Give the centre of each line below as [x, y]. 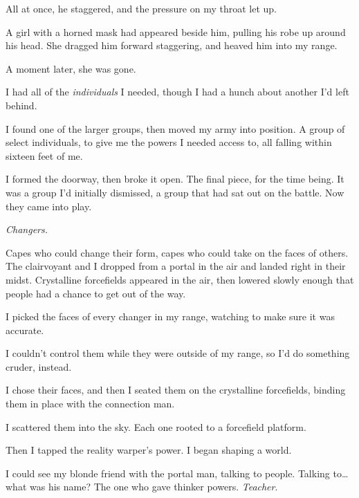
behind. [21, 105]
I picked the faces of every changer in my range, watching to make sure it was [170, 316]
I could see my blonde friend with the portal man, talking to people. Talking [168, 473]
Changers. [27, 229]
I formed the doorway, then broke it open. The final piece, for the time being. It [175, 179]
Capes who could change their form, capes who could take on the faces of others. [177, 252]
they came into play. [49, 206]
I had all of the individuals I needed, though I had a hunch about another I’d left [177, 92]
